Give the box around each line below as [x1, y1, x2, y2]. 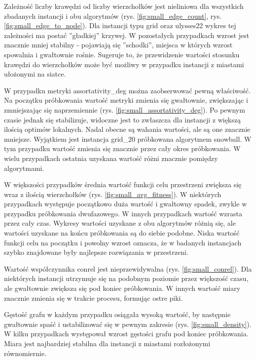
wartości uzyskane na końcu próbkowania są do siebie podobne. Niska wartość [4, 228, 240, 238]
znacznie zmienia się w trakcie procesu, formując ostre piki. [4, 292, 183, 303]
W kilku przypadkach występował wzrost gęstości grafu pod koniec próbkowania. [4, 328, 249, 339]
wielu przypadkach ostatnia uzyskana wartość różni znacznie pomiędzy [4, 153, 218, 163]
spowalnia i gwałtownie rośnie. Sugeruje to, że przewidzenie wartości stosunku [4, 49, 240, 59]
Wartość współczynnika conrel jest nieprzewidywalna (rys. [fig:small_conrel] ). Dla [4, 263, 252, 274]
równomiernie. [4, 348, 47, 358]
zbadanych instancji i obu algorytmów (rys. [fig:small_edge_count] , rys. [4, 10, 222, 21]
